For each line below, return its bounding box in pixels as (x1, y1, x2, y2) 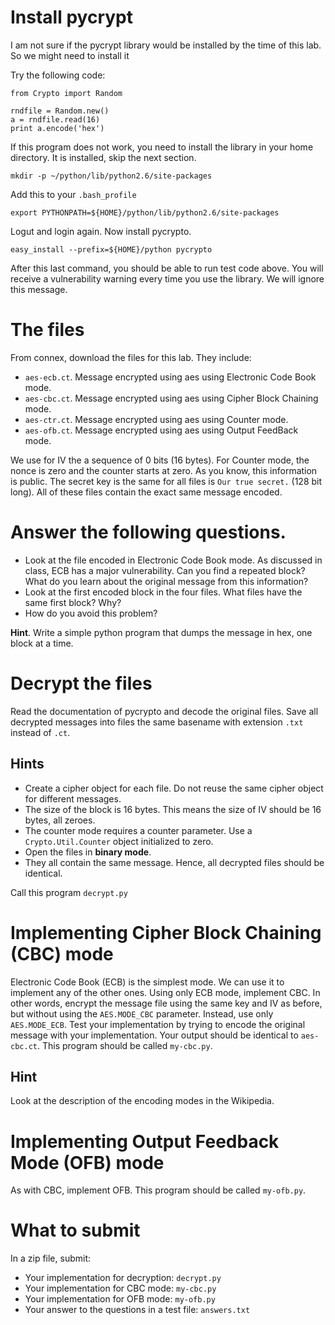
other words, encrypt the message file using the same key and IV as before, (10, 997, 323, 1009)
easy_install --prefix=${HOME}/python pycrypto (10, 244, 213, 255)
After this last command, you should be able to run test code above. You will (10, 262, 324, 274)
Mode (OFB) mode (10, 1151, 165, 1174)
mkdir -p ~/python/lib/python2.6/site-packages (10, 171, 213, 181)
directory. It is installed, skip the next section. (10, 151, 197, 163)
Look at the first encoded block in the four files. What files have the (24, 586, 303, 598)
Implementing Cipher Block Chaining (10, 921, 322, 944)
